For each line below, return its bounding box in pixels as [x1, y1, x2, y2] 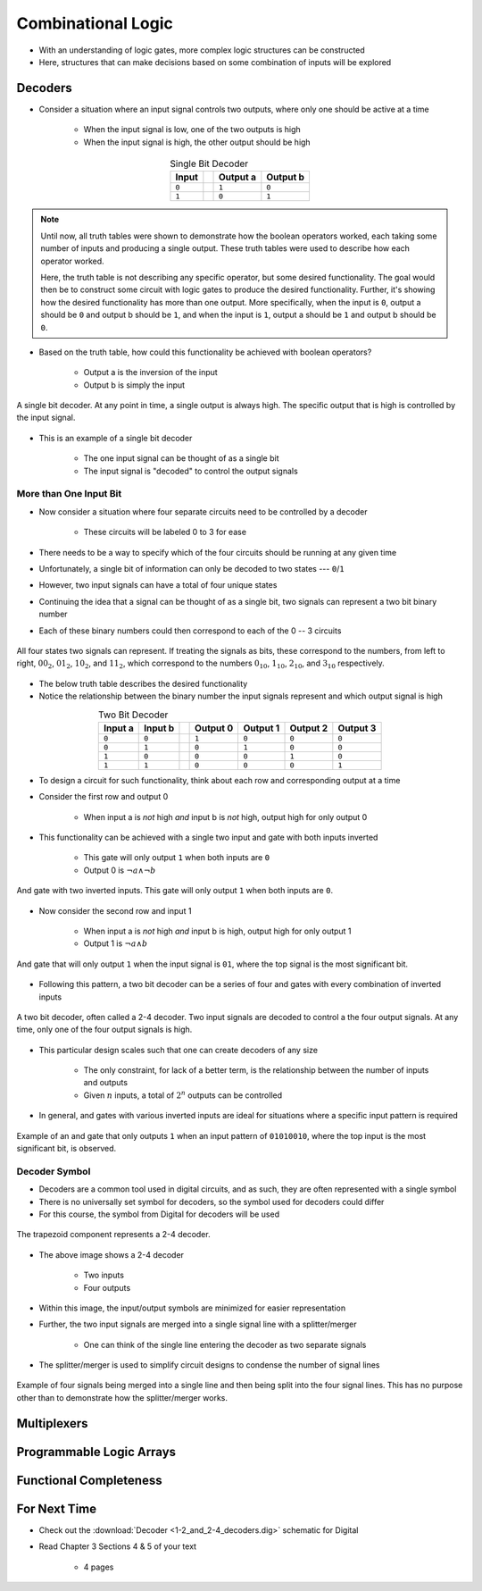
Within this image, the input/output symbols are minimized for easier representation [38, 1302, 346, 1313]
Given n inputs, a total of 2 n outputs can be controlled [83, 1089, 283, 1101]
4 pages [83, 1562, 114, 1572]
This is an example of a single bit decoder [38, 432, 193, 443]
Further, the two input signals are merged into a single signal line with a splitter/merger [38, 1319, 357, 1330]
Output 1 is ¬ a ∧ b [83, 938, 148, 949]
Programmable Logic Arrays [16, 1444, 177, 1460]
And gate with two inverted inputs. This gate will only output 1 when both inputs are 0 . [16, 885, 334, 896]
